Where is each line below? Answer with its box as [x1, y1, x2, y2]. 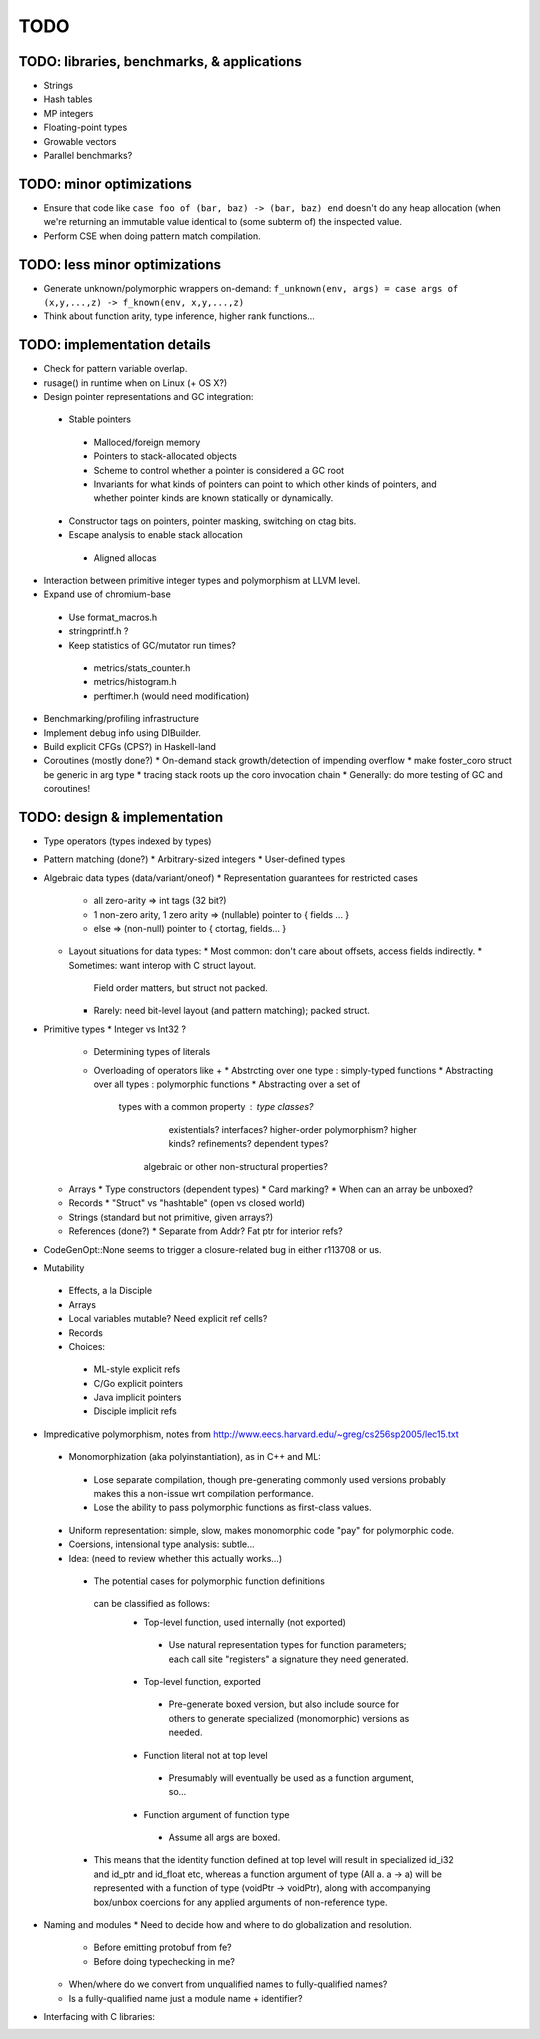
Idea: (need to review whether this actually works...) [68, 1552, 283, 1564]
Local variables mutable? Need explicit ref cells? [68, 1313, 268, 1325]
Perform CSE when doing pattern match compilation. [43, 230, 261, 242]
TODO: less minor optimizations [18, 256, 222, 273]
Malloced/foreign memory [93, 436, 201, 448]
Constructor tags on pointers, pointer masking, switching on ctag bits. [68, 515, 357, 527]
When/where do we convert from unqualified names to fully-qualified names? [68, 1978, 388, 1990]
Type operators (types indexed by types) [43, 835, 212, 847]
